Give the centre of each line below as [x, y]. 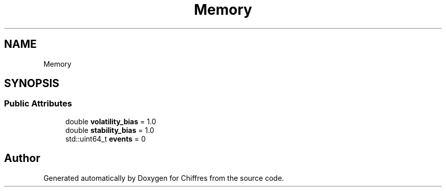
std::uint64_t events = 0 [106, 139]
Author [22, 158]
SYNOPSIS [32, 84]
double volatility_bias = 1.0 [111, 121]
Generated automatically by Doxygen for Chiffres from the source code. [164, 178]
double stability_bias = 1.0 [110, 130]
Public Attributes [38, 104]
